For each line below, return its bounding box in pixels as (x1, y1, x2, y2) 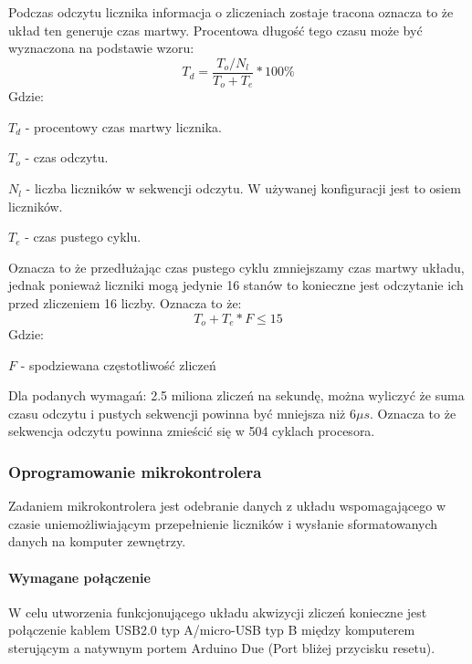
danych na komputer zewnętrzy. (8, 532, 186, 551)
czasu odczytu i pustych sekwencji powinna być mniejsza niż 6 (8, 403, 356, 422)
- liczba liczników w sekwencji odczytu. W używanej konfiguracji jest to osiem (26, 179, 461, 198)
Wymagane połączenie (8, 567, 151, 586)
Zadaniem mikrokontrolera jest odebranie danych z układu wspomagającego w (8, 496, 446, 515)
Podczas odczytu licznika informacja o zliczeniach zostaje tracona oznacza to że (8, 3, 454, 21)
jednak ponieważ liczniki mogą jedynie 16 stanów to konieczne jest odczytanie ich (8, 275, 464, 295)
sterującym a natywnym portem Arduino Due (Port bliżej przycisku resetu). (8, 638, 435, 658)
